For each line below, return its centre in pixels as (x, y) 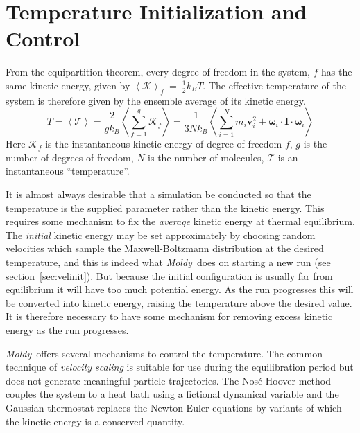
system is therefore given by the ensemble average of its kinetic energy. (156, 100)
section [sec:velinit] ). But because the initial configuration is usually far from (169, 275)
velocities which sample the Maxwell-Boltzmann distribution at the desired (165, 248)
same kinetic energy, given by (68, 85)
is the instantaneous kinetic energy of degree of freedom (164, 144)
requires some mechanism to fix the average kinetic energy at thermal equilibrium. (180, 221)
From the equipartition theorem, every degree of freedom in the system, (158, 72)
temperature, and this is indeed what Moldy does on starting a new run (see (168, 262)
